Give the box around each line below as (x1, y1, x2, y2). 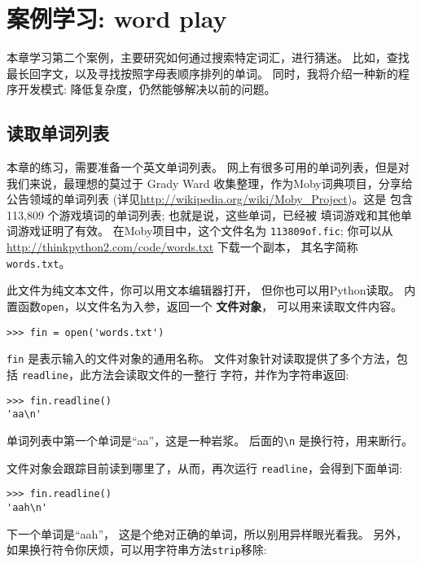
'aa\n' (7, 408, 42, 421)
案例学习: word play (7, 2, 227, 35)
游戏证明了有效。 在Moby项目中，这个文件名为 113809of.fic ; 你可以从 (17, 222, 393, 239)
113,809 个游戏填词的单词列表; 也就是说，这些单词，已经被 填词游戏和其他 (7, 206, 401, 223)
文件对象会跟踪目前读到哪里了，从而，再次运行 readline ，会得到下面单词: (7, 459, 402, 476)
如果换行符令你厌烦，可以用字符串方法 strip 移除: (7, 541, 267, 558)
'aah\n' (7, 501, 48, 513)
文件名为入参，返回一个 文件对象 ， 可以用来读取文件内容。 (86, 297, 402, 314)
